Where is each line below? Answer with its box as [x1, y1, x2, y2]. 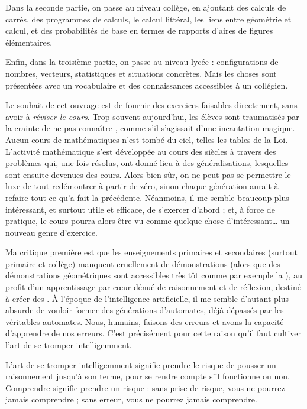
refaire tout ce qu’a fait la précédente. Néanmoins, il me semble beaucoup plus [5, 191, 289, 203]
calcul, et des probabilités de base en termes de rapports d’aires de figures [5, 24, 273, 37]
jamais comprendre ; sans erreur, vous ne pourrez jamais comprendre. [5, 393, 257, 405]
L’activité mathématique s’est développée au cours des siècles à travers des [5, 145, 276, 157]
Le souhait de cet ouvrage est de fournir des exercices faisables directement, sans [5, 99, 298, 111]
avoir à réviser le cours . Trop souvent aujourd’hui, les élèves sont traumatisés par [5, 110, 299, 122]
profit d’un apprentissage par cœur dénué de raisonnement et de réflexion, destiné [5, 281, 301, 293]
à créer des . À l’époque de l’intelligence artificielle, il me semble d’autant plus [5, 292, 289, 304]
